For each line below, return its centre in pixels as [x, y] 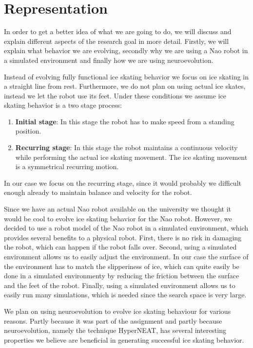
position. [28, 131]
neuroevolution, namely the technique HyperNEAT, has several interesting [115, 330]
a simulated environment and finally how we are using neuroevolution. [109, 60]
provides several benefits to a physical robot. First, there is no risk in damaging [123, 237]
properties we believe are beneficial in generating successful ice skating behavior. [124, 339]
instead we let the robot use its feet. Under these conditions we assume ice [115, 95]
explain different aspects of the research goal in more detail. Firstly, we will [117, 41]
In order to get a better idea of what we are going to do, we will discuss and [118, 31]
